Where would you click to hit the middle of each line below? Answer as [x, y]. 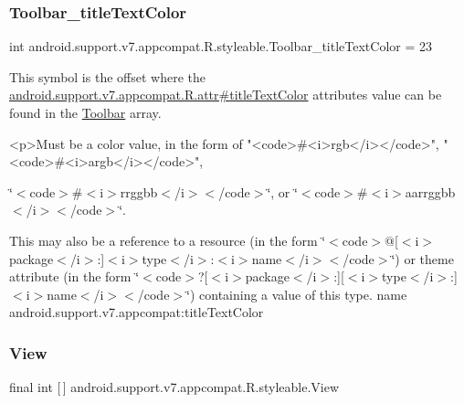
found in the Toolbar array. [85, 112]
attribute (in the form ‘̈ [74, 276]
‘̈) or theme [422, 258]
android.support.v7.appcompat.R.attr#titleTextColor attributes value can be [226, 95]
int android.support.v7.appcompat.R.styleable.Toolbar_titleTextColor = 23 [221, 46]
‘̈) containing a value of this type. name [297, 294]
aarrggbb [430, 191]
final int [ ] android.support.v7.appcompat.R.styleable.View [174, 387]
